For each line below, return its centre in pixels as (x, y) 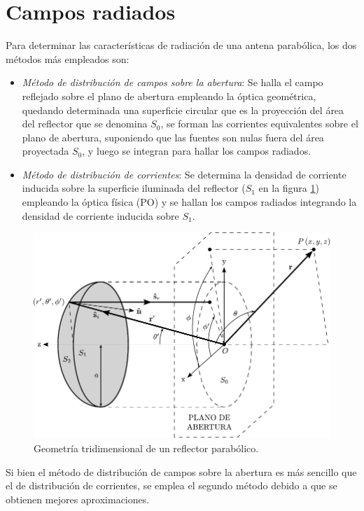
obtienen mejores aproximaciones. (78, 499)
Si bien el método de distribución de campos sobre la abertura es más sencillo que (181, 471)
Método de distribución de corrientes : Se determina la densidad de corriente (184, 174)
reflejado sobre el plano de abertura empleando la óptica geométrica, (169, 96)
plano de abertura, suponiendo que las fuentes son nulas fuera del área (173, 137)
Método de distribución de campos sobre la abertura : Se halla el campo (173, 82)
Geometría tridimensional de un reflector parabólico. (146, 448)
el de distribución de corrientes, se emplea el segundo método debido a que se (171, 485)
